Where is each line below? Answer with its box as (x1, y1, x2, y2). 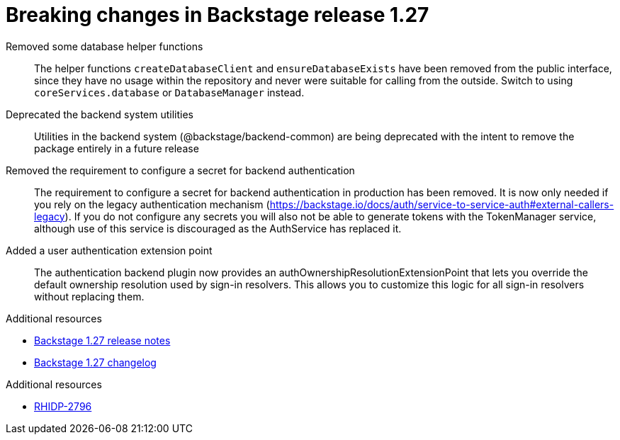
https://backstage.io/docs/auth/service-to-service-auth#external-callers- (269, 198, 614, 210)
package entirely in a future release (34, 142, 199, 154)
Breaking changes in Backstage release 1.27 (6, 3, 429, 27)
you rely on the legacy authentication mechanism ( (34, 198, 270, 210)
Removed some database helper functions (6, 40, 203, 52)
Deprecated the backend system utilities (6, 108, 193, 120)
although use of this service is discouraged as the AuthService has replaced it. (34, 222, 402, 235)
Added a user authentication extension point (6, 244, 213, 256)
